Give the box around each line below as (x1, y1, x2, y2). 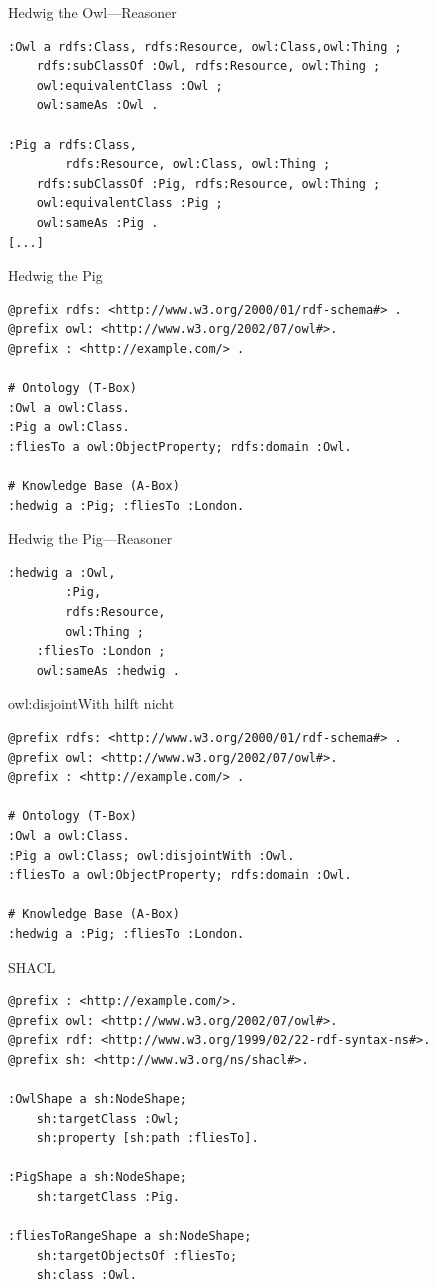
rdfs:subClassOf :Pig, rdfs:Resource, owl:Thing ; (36, 176, 381, 191)
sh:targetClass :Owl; (36, 1111, 180, 1126)
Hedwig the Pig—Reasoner (8, 528, 173, 549)
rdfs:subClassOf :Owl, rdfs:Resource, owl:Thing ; (36, 59, 381, 74)
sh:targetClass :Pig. (36, 1190, 180, 1205)
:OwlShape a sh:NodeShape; (8, 1092, 187, 1107)
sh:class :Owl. (36, 1268, 137, 1283)
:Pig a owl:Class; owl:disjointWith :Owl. (8, 848, 295, 863)
